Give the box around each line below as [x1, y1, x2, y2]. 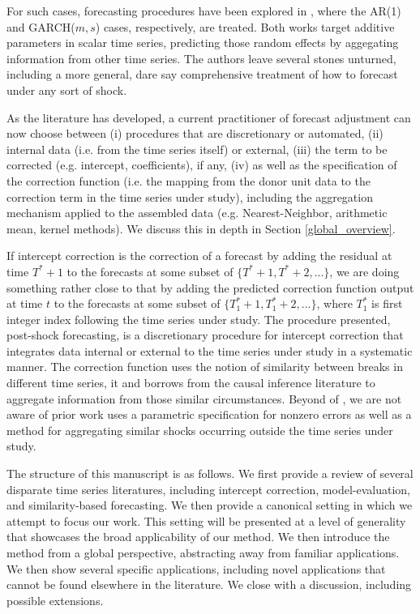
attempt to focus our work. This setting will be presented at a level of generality [6, 512, 406, 529]
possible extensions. [6, 591, 104, 608]
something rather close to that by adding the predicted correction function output [6, 279, 414, 296]
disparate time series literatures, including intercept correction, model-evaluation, [6, 480, 410, 497]
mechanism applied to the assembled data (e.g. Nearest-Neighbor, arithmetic [6, 204, 388, 221]
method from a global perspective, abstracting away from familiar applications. [6, 544, 400, 561]
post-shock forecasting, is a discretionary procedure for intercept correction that [6, 326, 404, 343]
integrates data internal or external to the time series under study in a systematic [6, 342, 413, 359]
